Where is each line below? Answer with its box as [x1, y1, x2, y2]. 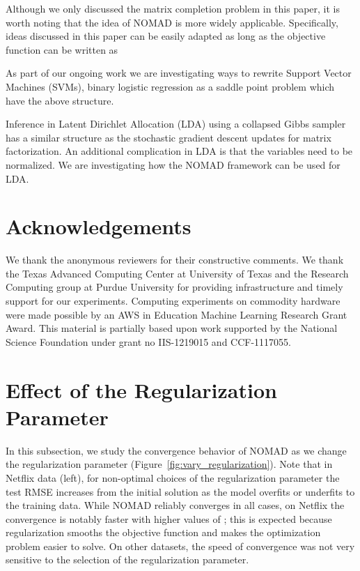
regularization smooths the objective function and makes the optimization [6, 525, 321, 540]
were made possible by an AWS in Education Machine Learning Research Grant [6, 307, 347, 321]
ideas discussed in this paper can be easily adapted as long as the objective [6, 29, 326, 43]
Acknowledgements [6, 212, 191, 241]
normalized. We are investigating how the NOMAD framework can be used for [6, 157, 341, 172]
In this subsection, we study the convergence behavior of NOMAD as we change [6, 443, 347, 457]
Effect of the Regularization [6, 375, 277, 404]
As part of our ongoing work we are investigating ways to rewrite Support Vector [6, 66, 352, 80]
